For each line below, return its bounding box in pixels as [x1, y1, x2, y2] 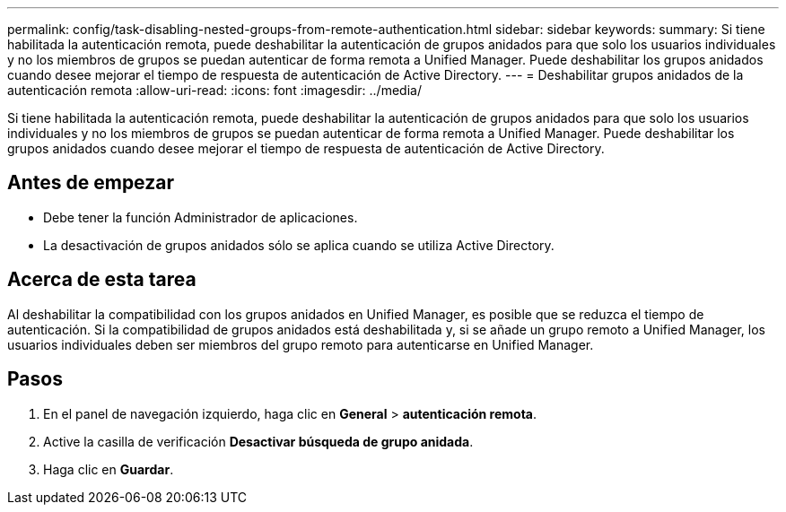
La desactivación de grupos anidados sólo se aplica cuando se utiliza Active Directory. [43, 237, 555, 253]
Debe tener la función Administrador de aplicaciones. [43, 209, 358, 225]
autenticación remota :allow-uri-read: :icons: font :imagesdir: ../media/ [7, 82, 422, 98]
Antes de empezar [7, 171, 174, 195]
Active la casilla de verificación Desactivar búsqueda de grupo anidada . [43, 433, 474, 449]
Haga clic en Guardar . [43, 461, 174, 477]
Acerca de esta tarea [7, 268, 196, 291]
